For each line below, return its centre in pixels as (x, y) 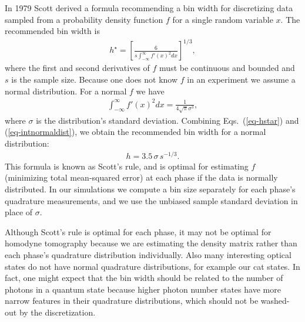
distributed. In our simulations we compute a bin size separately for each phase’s (150, 189)
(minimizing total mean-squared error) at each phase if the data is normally (141, 177)
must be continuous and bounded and (227, 68)
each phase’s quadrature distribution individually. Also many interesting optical (148, 254)
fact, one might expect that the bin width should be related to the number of (144, 278)
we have (150, 91)
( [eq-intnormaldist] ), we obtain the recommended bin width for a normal (135, 132)
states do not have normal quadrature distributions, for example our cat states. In (152, 266)
